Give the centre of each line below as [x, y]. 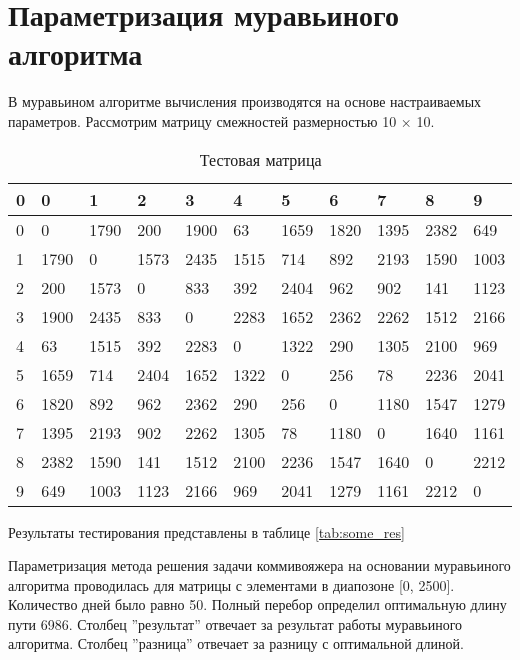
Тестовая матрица [260, 159]
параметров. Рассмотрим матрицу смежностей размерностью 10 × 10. [221, 120]
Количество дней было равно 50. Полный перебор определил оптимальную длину [257, 604]
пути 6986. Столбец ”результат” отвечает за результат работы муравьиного [235, 623]
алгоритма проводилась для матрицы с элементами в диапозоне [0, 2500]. [231, 584]
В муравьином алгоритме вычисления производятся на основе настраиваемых [245, 101]
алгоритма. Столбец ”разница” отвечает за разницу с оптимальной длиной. [236, 643]
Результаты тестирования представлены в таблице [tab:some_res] [206, 531]
